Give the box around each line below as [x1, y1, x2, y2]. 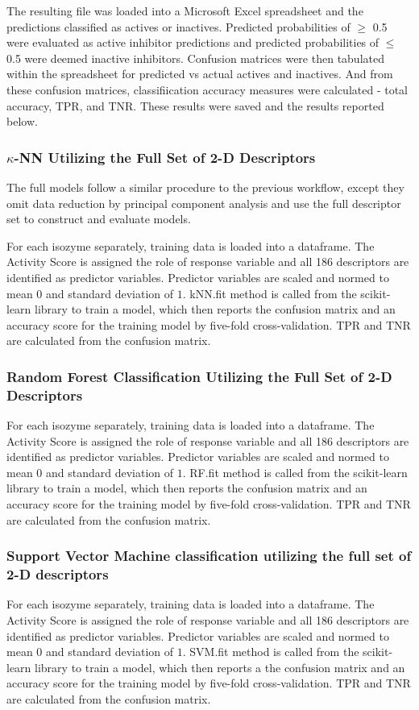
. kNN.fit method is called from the [182, 284, 357, 301]
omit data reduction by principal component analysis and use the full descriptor [6, 194, 401, 211]
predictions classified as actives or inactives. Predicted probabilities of [6, 18, 351, 35]
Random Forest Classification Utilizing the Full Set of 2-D [6, 366, 392, 386]
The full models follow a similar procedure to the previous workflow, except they [6, 178, 404, 195]
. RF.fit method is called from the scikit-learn [182, 463, 408, 480]
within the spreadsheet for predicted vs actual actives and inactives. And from [6, 65, 393, 82]
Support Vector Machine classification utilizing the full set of [6, 546, 412, 566]
